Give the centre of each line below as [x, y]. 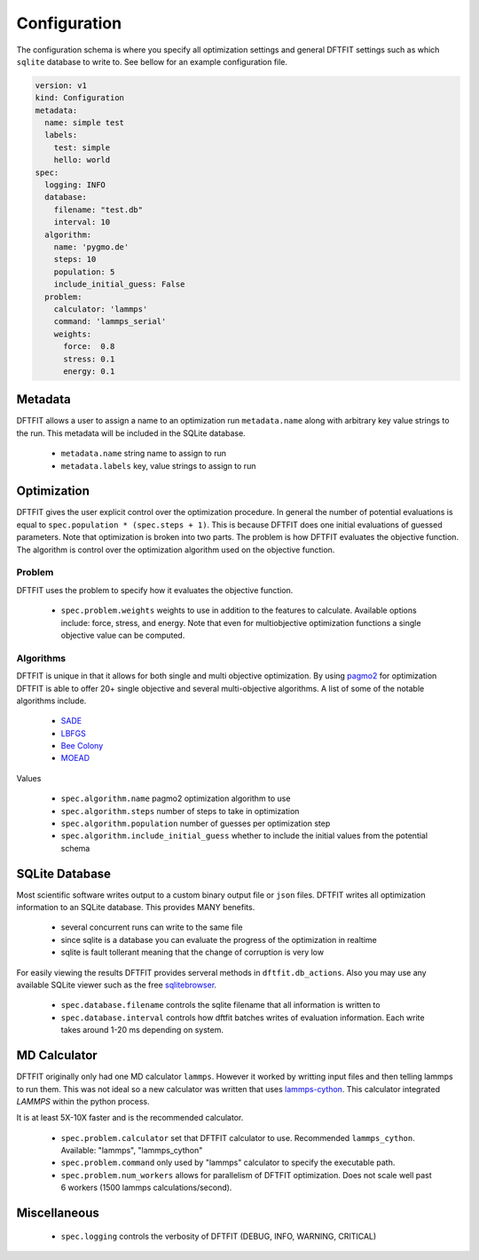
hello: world [82, 160]
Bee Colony [82, 746]
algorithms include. [51, 701]
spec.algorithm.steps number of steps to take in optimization [180, 811]
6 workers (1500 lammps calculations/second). [146, 1188]
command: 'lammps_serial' [110, 321]
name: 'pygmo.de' [91, 247]
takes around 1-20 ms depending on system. [142, 1030]
